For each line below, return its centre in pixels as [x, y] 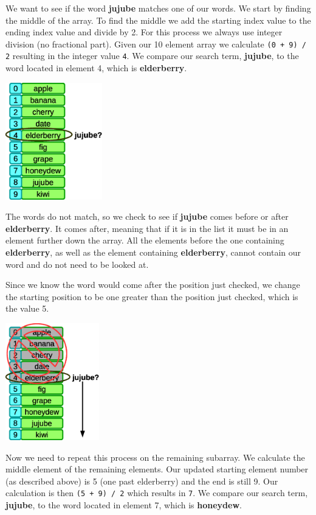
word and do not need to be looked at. [77, 264]
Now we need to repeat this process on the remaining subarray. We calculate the [155, 457]
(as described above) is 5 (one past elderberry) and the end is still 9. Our [142, 481]
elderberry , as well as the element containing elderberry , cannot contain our [153, 252]
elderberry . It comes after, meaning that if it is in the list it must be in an [147, 228]
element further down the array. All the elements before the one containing [145, 240]
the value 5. [27, 308]
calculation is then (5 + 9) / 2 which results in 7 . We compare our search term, [157, 493]
